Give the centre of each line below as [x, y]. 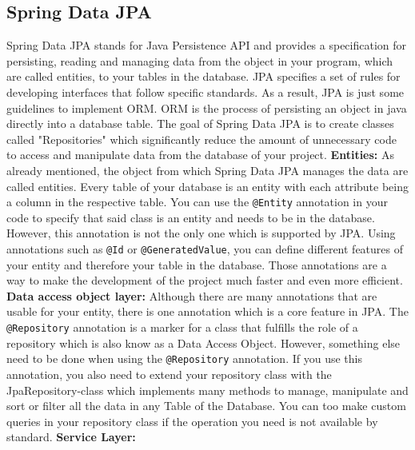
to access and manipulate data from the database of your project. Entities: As [200, 155]
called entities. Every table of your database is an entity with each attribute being [207, 186]
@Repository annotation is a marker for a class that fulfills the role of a [182, 327]
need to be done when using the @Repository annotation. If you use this [184, 358]
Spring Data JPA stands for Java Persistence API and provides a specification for [207, 45]
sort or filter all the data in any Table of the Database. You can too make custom [206, 406]
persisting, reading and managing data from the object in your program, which [200, 60]
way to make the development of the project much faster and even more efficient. [205, 280]
